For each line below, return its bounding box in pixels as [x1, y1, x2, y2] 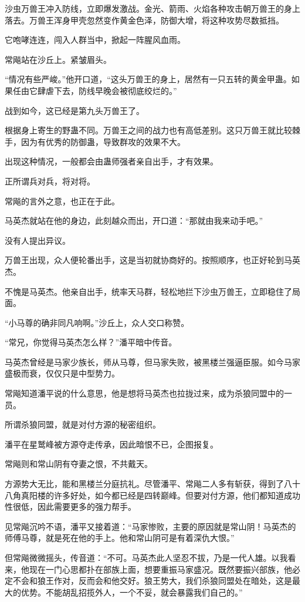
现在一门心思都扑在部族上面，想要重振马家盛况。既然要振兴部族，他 [29, 563, 292, 575]
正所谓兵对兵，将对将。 [5, 174, 95, 187]
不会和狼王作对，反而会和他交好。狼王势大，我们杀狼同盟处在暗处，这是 [12, 574, 292, 587]
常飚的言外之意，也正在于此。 [5, 194, 120, 207]
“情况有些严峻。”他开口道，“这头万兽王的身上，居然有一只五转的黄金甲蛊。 [5, 73, 292, 85]
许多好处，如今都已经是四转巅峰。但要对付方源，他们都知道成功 [53, 489, 300, 501]
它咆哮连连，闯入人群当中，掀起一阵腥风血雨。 [5, 33, 185, 46]
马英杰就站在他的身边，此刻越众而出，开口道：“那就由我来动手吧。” [5, 214, 263, 227]
